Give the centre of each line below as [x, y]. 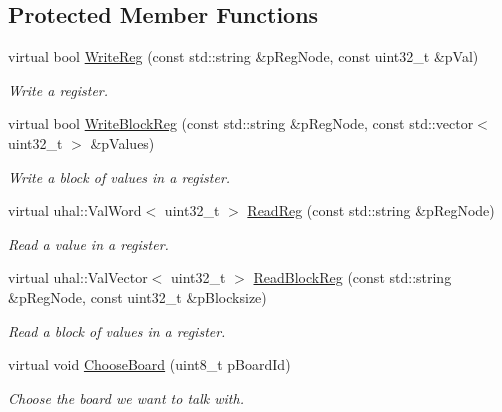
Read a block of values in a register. [117, 330]
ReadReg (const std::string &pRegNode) [371, 210]
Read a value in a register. [88, 243]
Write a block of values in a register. [119, 176]
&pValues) [122, 142]
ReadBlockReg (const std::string [352, 277]
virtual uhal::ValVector [78, 277]
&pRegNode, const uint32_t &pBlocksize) [137, 296]
